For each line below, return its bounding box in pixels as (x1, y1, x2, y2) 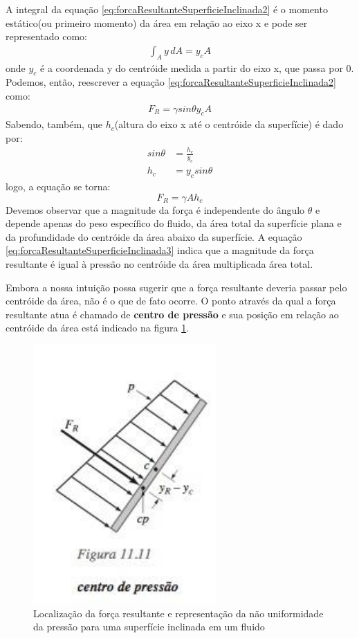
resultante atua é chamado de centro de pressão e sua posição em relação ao (6, 307, 339, 321)
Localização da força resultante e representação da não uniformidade (33, 605, 324, 620)
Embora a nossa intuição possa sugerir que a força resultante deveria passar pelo (6, 280, 347, 294)
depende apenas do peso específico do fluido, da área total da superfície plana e (6, 216, 342, 230)
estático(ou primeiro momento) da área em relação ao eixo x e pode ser (6, 15, 308, 30)
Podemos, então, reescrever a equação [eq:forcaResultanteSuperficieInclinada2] (6, 75, 336, 89)
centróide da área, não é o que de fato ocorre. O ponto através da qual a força (6, 293, 336, 308)
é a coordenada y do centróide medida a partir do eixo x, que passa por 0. (40, 60, 354, 75)
